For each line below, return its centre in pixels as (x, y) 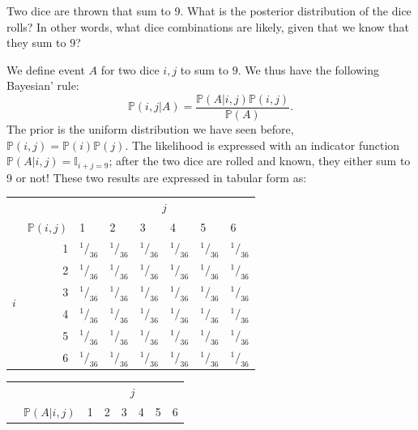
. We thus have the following (308, 69)
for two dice (130, 69)
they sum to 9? (44, 43)
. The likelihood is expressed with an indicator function (262, 145)
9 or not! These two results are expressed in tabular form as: (157, 177)
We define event (46, 69)
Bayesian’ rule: (43, 85)
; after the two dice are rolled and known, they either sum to (260, 161)
